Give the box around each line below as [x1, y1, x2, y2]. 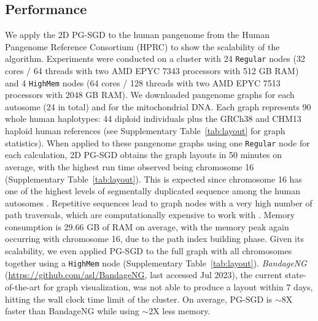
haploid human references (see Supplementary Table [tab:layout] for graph [5, 124, 285, 137]
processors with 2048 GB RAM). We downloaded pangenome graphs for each [5, 88, 295, 101]
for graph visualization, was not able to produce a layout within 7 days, [43, 280, 313, 293]
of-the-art [5, 280, 41, 293]
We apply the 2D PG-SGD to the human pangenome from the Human [5, 28, 270, 41]
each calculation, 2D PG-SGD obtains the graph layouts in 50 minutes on [5, 148, 282, 161]
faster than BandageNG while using [5, 304, 139, 317]
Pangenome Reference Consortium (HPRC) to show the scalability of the [5, 40, 280, 53]
